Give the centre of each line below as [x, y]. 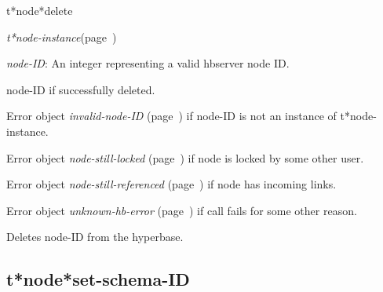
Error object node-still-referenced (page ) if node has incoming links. [171, 184]
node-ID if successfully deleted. [81, 89]
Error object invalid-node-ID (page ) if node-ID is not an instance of [171, 116]
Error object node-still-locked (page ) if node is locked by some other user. [185, 157]
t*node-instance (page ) [62, 36]
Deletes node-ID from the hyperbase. [95, 237]
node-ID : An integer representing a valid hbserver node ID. [148, 63]
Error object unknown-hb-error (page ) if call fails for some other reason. [182, 210]
